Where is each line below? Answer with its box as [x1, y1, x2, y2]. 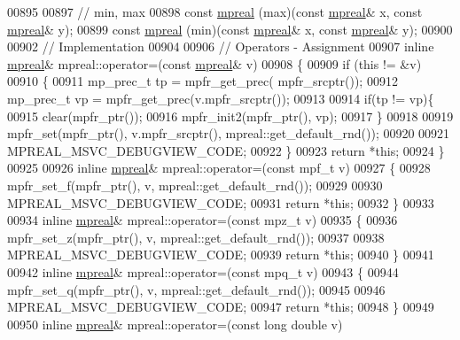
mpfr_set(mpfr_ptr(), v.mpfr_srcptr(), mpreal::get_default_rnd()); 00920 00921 [7, 124, 450, 143]
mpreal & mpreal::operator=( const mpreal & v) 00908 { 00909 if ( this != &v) [7, 54, 422, 73]
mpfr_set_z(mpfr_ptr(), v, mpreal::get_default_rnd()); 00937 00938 [7, 228, 385, 246]
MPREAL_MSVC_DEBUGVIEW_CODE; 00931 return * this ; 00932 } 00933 [7, 193, 434, 212]
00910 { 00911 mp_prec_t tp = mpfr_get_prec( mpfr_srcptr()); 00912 [7, 72, 398, 90]
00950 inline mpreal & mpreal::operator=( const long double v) [7, 314, 343, 333]
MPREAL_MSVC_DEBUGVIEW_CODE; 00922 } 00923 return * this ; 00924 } [7, 141, 445, 159]
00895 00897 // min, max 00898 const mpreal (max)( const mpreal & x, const [7, 3, 423, 20]
